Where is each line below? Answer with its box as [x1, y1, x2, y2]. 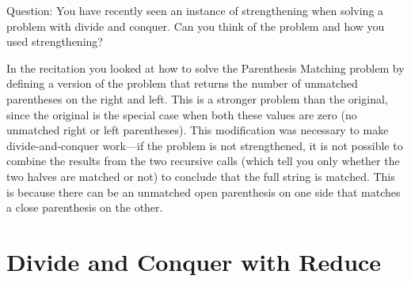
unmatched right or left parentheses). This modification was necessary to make [6, 122, 389, 138]
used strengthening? [6, 33, 103, 50]
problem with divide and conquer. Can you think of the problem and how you [6, 17, 385, 34]
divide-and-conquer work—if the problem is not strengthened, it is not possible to [6, 137, 403, 153]
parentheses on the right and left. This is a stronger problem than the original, [6, 90, 388, 107]
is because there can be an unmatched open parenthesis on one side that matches [6, 183, 401, 200]
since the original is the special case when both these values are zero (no [6, 106, 357, 122]
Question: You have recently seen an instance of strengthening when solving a [6, 2, 384, 18]
